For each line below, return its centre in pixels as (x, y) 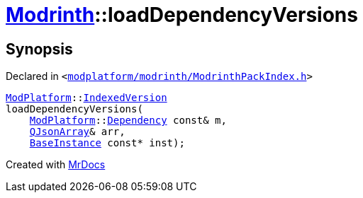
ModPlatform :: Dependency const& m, (128, 121)
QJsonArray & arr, (77, 132)
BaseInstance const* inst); (107, 143)
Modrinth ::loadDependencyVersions (182, 15)
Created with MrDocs (56, 165)
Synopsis (39, 49)
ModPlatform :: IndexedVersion (86, 98)
